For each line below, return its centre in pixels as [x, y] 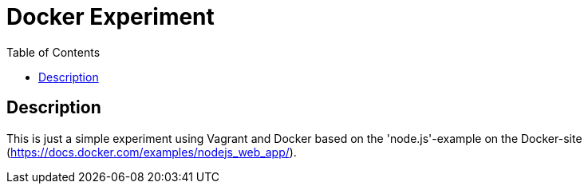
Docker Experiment [110, 17]
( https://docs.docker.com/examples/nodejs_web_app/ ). [152, 152]
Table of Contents [53, 52]
